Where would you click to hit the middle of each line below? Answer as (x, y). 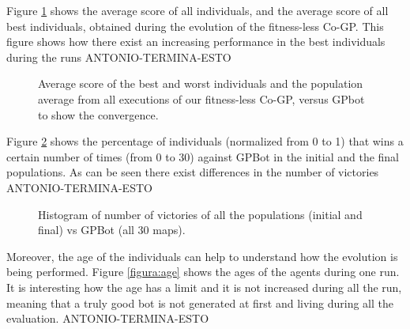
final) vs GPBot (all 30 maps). (112, 230)
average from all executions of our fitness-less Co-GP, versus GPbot (201, 98)
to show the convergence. (98, 114)
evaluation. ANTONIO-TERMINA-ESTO (108, 318)
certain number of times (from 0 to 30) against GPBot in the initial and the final (203, 156)
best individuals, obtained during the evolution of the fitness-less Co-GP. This (195, 26)
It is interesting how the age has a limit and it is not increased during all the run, (204, 287)
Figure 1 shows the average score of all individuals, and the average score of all (197, 10)
